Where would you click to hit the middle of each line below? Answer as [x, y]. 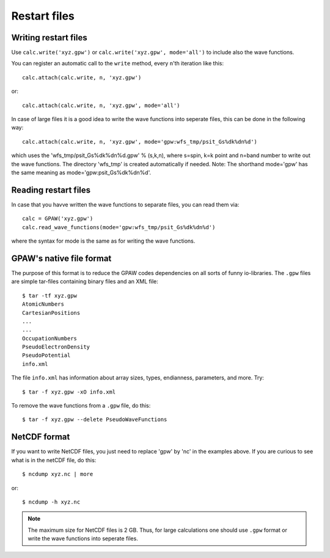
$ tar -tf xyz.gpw [50, 296]
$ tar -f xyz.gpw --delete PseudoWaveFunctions [95, 420]
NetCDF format [41, 437]
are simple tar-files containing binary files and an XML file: [85, 282]
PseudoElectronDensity [56, 347]
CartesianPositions [51, 313]
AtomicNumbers [43, 304]
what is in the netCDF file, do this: [54, 460]
